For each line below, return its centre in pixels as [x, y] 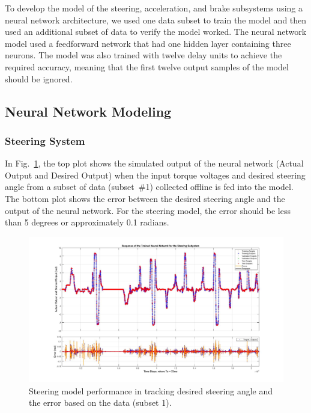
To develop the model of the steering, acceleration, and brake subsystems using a [154, 8]
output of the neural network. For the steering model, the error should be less [148, 210]
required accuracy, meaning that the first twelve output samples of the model [147, 66]
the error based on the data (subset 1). [100, 402]
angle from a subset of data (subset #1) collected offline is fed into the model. [149, 187]
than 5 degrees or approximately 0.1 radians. [87, 222]
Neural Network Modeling [88, 111]
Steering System [45, 140]
